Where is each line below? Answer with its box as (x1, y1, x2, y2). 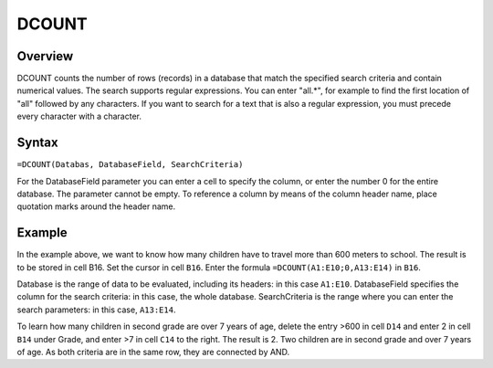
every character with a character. (16, 110, 142, 122)
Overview (16, 48, 74, 64)
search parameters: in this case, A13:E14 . (16, 304, 176, 315)
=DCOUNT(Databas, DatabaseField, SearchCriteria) (16, 160, 244, 170)
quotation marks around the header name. (16, 201, 176, 212)
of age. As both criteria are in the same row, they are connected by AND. (16, 346, 290, 357)
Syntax (16, 135, 58, 151)
